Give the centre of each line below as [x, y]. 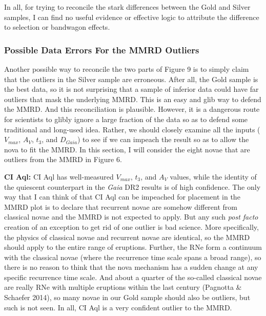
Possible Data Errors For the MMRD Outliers [102, 50]
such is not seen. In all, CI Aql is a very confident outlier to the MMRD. [118, 307]
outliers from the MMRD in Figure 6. [63, 159]
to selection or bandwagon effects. [57, 27]
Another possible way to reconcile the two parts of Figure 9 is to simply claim [127, 69]
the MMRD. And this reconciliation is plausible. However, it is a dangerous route [132, 109]
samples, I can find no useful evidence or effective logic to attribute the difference [132, 17]
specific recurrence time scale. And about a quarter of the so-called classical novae [133, 277]
